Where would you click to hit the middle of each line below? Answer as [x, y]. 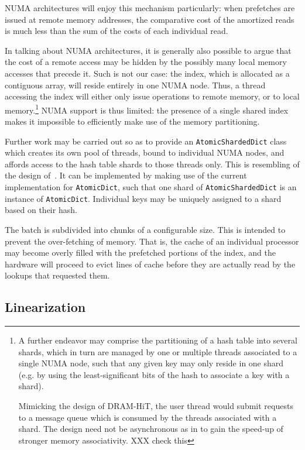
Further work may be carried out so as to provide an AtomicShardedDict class [146, 141]
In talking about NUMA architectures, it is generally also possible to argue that [148, 50]
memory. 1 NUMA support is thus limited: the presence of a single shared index [147, 109]
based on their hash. [41, 210]
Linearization [45, 307]
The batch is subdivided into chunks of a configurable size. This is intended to [145, 229]
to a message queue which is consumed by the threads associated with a [148, 417]
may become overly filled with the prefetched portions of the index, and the [140, 253]
